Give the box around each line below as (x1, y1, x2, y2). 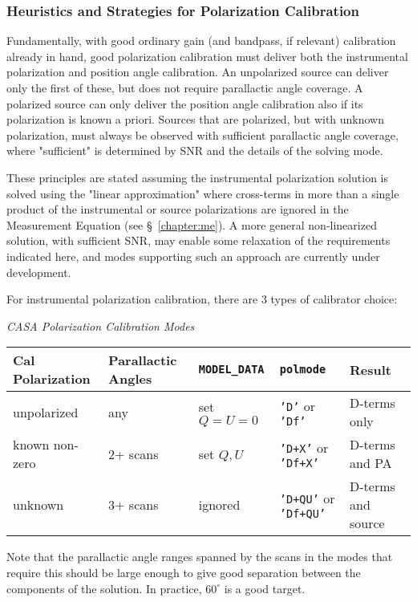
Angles (108, 369, 152, 388)
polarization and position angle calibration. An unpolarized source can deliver (6, 63, 389, 80)
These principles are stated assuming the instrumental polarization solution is (6, 169, 388, 185)
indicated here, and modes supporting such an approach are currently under (6, 247, 380, 264)
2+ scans (108, 444, 159, 463)
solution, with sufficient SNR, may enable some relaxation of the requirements (6, 232, 391, 249)
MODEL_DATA (198, 363, 265, 376)
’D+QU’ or (279, 489, 335, 508)
